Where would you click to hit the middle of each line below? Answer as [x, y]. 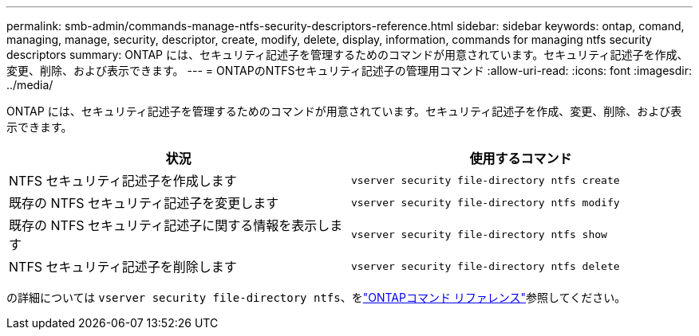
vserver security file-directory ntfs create [486, 180]
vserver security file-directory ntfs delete [486, 266]
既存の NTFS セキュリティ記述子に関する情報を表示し [170, 225]
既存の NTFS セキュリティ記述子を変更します [144, 203]
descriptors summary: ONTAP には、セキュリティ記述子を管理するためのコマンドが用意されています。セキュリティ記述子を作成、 [348, 55]
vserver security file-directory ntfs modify [486, 202]
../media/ [30, 85]
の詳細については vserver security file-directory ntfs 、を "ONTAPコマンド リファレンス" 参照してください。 [316, 297]
